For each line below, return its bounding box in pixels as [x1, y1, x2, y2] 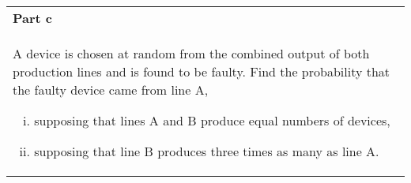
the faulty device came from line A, [13, 80, 209, 99]
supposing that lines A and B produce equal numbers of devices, [34, 111, 390, 129]
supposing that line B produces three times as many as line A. [34, 142, 379, 160]
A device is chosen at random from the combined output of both [13, 44, 370, 62]
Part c [13, 9, 53, 27]
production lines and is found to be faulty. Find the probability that [13, 62, 390, 80]
